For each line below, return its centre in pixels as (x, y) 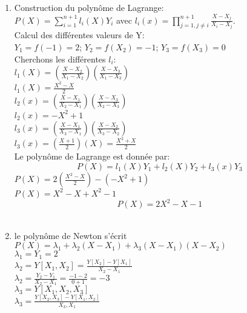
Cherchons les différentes (60, 59)
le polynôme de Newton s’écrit (71, 235)
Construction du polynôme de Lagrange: (89, 7)
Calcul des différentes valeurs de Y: (79, 35)
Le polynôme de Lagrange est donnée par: (92, 156)
